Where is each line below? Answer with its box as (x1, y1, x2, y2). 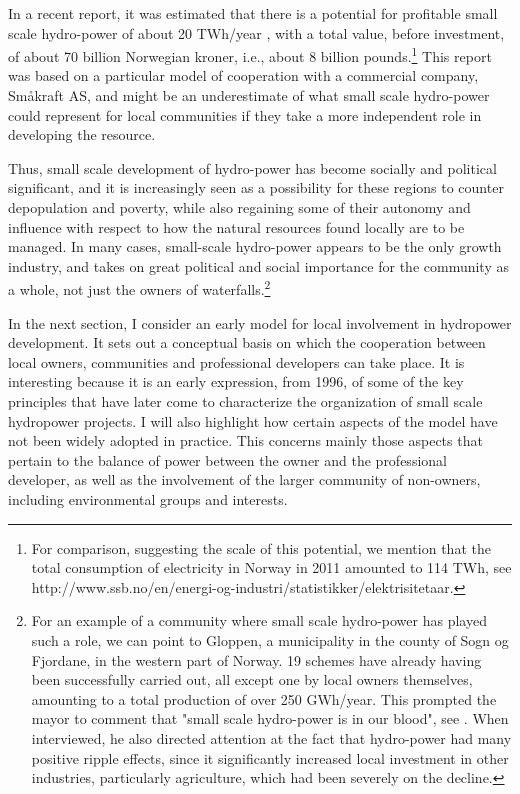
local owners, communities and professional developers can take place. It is (8, 351, 465, 372)
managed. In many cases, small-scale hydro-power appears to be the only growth (8, 236, 502, 257)
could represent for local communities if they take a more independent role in (8, 104, 482, 125)
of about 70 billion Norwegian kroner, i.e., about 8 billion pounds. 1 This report (8, 43, 492, 66)
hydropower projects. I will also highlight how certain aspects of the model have (8, 410, 498, 431)
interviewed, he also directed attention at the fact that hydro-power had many (31, 727, 512, 748)
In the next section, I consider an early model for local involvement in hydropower (8, 312, 512, 333)
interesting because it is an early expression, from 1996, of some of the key (8, 371, 464, 392)
